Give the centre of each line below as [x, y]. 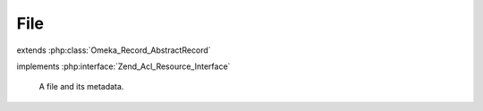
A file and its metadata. [81, 87]
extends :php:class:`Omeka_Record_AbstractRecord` [114, 50]
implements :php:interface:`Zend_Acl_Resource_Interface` [123, 66]
